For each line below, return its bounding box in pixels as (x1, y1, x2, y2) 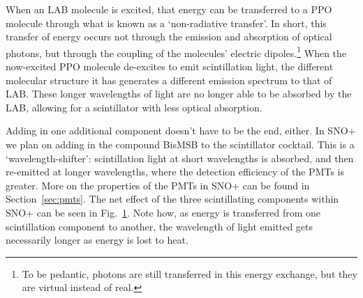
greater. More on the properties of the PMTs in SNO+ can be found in (6, 178, 310, 192)
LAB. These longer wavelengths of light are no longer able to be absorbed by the (6, 86, 352, 101)
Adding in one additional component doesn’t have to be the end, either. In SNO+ (6, 123, 356, 138)
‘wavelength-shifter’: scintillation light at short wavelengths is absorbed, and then (6, 150, 354, 165)
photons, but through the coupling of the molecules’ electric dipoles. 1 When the (6, 43, 347, 60)
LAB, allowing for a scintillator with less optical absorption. (6, 100, 262, 114)
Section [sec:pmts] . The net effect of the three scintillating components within (6, 191, 339, 206)
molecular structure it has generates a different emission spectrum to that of (6, 72, 332, 87)
